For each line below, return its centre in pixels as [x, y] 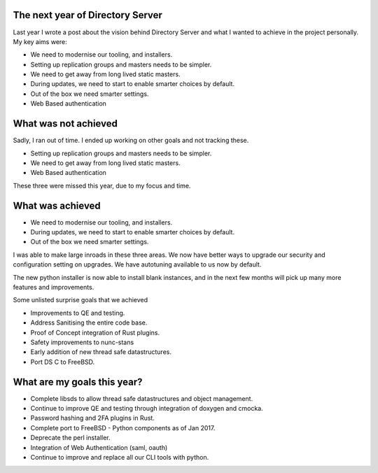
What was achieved [57, 205]
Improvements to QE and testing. [78, 313]
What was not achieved [65, 123]
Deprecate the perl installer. [71, 438]
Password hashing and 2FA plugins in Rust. [93, 418]
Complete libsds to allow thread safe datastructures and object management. [142, 398]
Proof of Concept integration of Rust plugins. [95, 332]
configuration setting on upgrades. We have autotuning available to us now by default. [137, 264]
